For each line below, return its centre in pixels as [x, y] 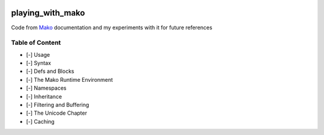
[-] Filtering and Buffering [58, 105]
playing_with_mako [48, 13]
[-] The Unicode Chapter [56, 113]
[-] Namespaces [46, 88]
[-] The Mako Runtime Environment [70, 79]
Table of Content [36, 43]
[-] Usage [38, 54]
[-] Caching [40, 121]
